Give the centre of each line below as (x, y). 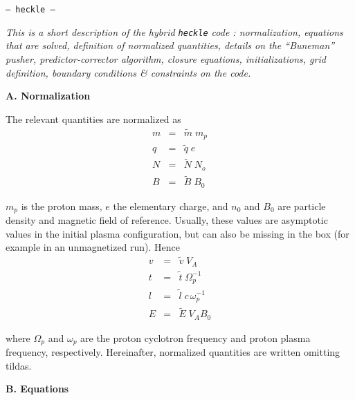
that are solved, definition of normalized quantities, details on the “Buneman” (170, 45)
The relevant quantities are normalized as (93, 118)
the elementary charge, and (171, 206)
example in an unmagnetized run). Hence (93, 247)
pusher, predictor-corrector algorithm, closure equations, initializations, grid (166, 58)
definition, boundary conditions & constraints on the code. (128, 72)
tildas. (19, 365)
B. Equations (37, 389)
